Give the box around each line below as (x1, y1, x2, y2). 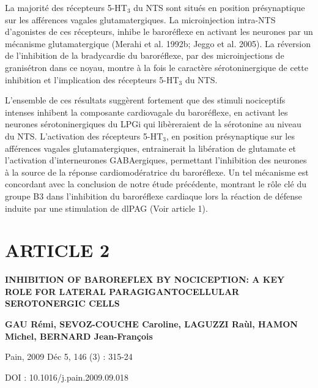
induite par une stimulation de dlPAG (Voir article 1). (5, 201, 208, 214)
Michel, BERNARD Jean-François (5, 329, 153, 342)
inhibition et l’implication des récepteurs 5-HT (5, 73, 179, 86)
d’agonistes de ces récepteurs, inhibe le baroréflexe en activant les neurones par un (5, 25, 313, 38)
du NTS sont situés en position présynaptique (133, 1, 305, 13)
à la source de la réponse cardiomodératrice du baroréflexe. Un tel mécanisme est (5, 165, 309, 178)
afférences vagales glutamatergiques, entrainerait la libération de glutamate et (5, 141, 297, 154)
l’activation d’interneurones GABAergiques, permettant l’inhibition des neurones (5, 154, 307, 166)
